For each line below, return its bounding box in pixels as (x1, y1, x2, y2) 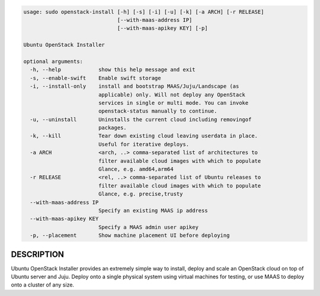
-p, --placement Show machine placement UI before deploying (30, 232, 230, 239)
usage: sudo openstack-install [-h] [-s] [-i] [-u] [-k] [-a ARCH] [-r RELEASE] (23, 8, 264, 15)
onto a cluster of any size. (11, 281, 74, 288)
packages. (98, 124, 127, 131)
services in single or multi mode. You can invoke (98, 99, 249, 106)
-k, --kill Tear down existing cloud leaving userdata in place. (30, 133, 258, 139)
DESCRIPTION (11, 249, 65, 259)
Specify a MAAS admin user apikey (98, 224, 199, 230)
